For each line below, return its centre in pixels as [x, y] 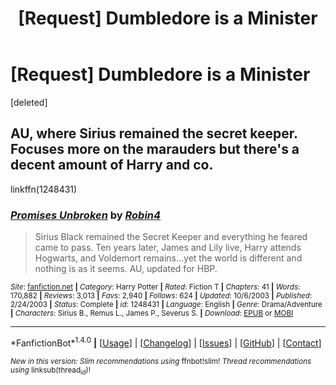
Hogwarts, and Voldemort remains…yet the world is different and [168, 258]
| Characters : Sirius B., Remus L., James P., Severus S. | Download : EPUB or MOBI [152, 313]
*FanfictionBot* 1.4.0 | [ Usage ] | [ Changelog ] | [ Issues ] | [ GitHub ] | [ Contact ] [166, 342]
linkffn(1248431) [44, 189]
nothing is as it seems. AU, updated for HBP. [126, 269]
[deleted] [29, 102]
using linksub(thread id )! [50, 371]
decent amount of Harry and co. [112, 165]
